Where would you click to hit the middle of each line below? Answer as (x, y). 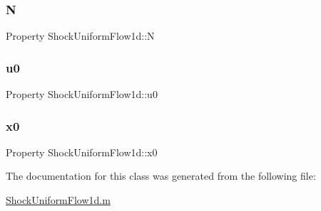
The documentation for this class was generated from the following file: (161, 176)
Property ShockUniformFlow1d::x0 (82, 152)
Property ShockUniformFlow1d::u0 (82, 94)
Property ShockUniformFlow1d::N (80, 36)
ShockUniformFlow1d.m (58, 200)
